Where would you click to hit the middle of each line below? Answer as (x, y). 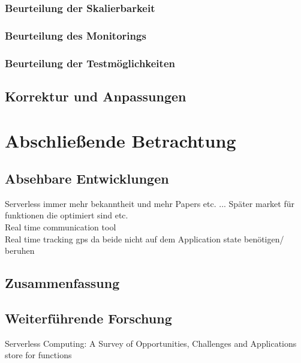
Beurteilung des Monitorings (76, 35)
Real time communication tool (61, 227)
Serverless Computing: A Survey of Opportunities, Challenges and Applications (151, 343)
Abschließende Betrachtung (121, 140)
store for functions (38, 355)
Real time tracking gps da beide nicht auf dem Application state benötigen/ (145, 238)
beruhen (20, 250)
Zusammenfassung (62, 283)
